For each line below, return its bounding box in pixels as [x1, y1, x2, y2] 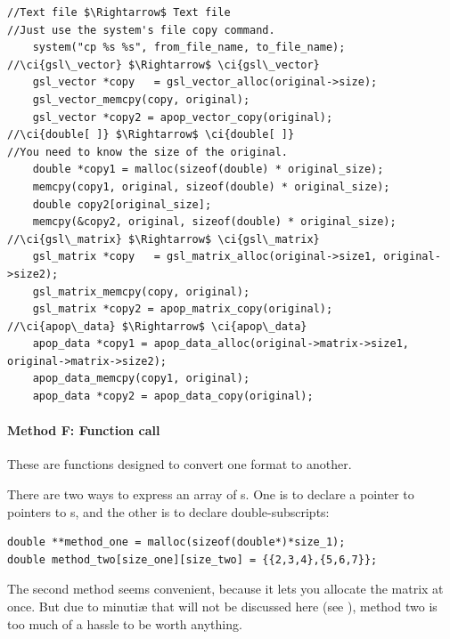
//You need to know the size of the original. [7, 145, 288, 158]
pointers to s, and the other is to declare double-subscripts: [7, 502, 330, 521]
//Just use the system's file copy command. [7, 23, 275, 36]
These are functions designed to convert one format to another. [7, 455, 352, 473]
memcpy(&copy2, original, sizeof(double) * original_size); [32, 215, 397, 229]
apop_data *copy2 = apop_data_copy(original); [32, 390, 314, 403]
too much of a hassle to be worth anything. [7, 614, 242, 633]
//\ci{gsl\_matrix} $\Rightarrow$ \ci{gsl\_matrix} [7, 232, 320, 246]
